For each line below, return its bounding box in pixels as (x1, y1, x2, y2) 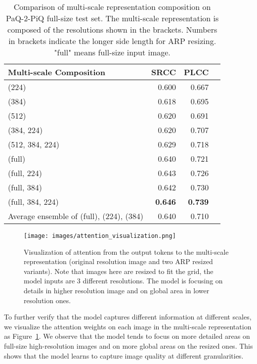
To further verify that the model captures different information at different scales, (4, 312, 252, 322)
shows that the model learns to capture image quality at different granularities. (4, 350, 244, 361)
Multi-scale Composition (8, 66, 106, 78)
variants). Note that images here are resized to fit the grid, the (24, 266, 214, 276)
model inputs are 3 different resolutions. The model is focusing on (24, 275, 223, 286)
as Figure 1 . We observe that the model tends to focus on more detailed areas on (4, 331, 250, 341)
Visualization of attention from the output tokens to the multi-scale (24, 246, 229, 257)
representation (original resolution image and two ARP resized (24, 256, 213, 267)
